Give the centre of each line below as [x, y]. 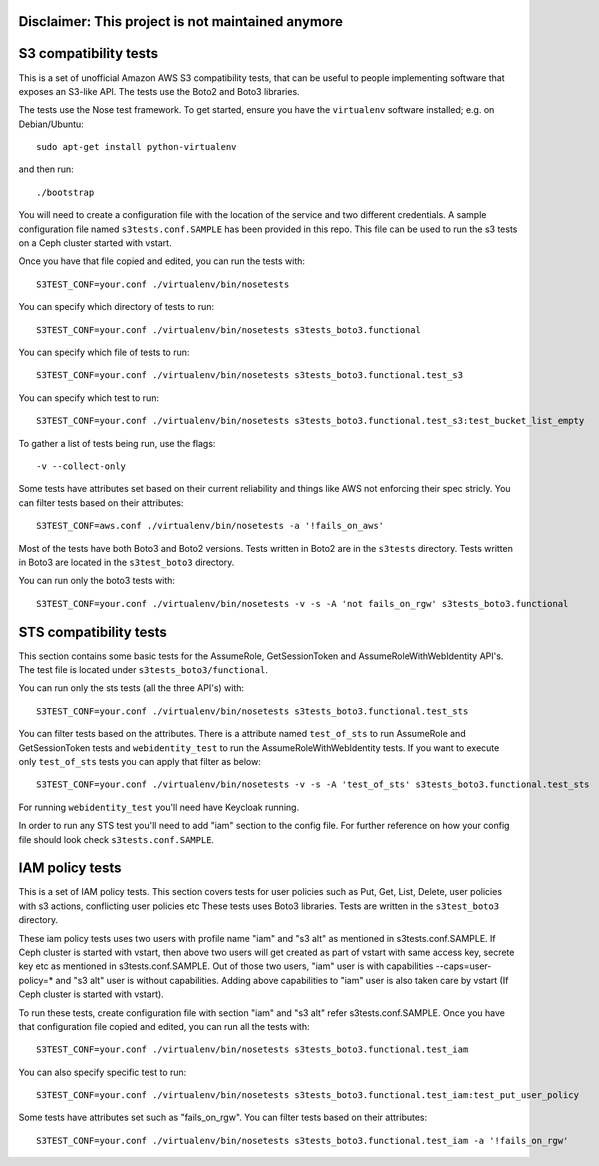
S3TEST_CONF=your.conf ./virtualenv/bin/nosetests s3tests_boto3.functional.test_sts [252, 711]
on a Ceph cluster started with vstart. [95, 243]
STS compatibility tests [92, 631]
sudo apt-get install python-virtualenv [136, 147]
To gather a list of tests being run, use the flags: [117, 443]
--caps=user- [463, 966]
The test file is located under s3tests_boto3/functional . [143, 669]
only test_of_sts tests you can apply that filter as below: [140, 761]
